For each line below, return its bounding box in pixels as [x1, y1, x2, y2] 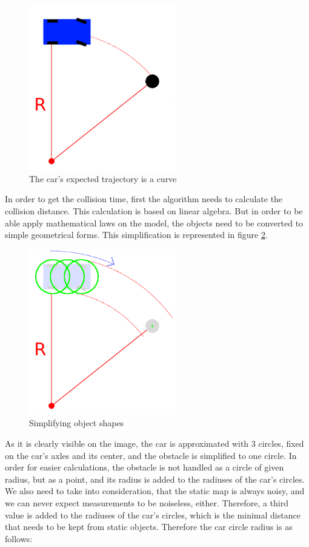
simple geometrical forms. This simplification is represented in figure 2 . [5, 228, 268, 241]
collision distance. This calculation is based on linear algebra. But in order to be [5, 204, 303, 217]
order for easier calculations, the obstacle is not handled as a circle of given [5, 461, 284, 474]
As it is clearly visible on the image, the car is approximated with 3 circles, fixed [5, 437, 304, 449]
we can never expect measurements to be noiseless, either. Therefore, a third [5, 496, 288, 509]
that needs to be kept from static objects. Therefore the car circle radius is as [5, 520, 293, 533]
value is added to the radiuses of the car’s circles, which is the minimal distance [5, 508, 301, 521]
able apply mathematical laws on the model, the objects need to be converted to [5, 216, 304, 229]
